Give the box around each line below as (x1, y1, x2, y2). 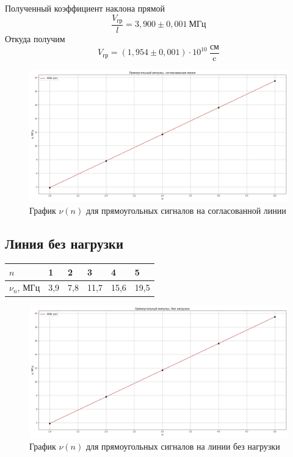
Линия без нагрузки (5, 234, 124, 253)
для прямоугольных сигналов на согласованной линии (85, 204, 286, 217)
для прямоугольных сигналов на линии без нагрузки (85, 440, 280, 453)
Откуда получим (5, 32, 65, 45)
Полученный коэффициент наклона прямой (5, 2, 165, 14)
